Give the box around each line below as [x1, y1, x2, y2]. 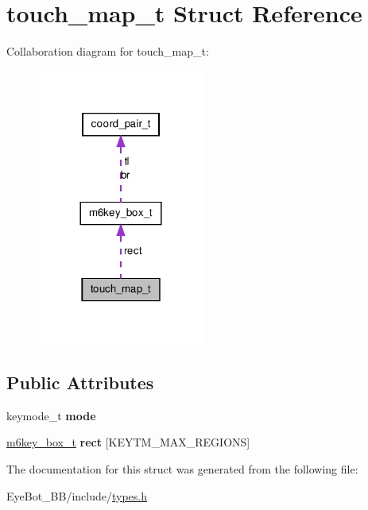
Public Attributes [6, 370, 154, 395]
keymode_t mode [6, 407, 96, 423]
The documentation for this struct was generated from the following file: [6, 461, 358, 477]
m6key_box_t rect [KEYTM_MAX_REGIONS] [6, 434, 250, 450]
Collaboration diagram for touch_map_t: [6, 43, 209, 60]
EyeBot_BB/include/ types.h [6, 487, 148, 504]
